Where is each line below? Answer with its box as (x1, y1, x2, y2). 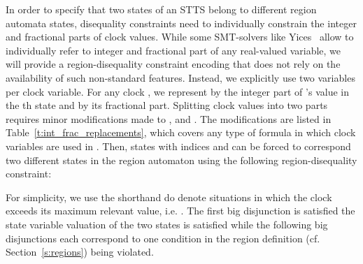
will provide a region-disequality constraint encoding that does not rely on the (6, 57, 341, 71)
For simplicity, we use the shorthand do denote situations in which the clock (6, 189, 332, 204)
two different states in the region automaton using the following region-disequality (6, 152, 357, 167)
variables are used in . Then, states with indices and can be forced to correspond (6, 138, 351, 153)
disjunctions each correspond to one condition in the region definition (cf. (6, 230, 320, 245)
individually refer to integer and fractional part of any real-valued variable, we (6, 43, 341, 57)
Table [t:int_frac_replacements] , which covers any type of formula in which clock (6, 125, 356, 140)
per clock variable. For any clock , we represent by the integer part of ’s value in (6, 84, 349, 98)
